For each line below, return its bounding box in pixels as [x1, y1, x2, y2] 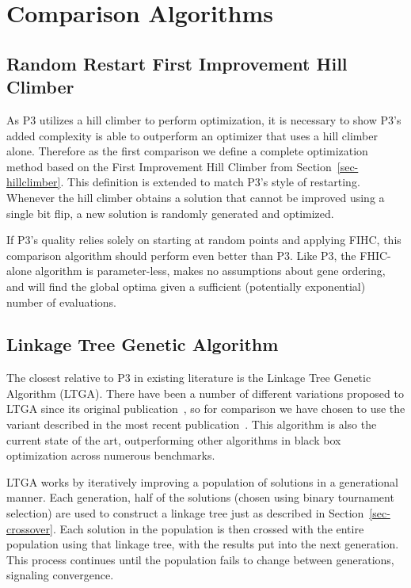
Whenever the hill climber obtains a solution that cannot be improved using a [6, 189, 385, 205]
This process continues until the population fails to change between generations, [6, 551, 394, 567]
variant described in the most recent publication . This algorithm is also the [6, 416, 377, 433]
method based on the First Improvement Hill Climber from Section [6, 158, 332, 174]
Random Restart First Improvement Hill [6, 51, 348, 75]
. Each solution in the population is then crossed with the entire [52, 520, 364, 536]
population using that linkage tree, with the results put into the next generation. [6, 536, 399, 552]
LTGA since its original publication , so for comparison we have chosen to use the [6, 400, 405, 417]
